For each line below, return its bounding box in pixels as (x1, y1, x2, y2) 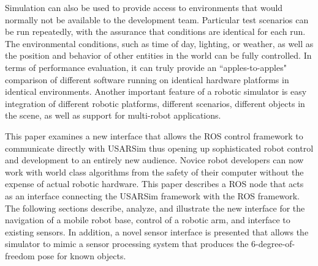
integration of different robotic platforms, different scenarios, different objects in (5, 97, 305, 109)
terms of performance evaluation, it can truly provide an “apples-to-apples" (5, 61, 287, 73)
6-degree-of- (251, 237, 295, 250)
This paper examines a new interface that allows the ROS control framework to (5, 129, 303, 142)
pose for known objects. (37, 249, 126, 262)
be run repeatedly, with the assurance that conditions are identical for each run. (5, 25, 306, 38)
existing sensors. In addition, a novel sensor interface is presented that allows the (5, 225, 309, 238)
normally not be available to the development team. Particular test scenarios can (5, 13, 309, 26)
